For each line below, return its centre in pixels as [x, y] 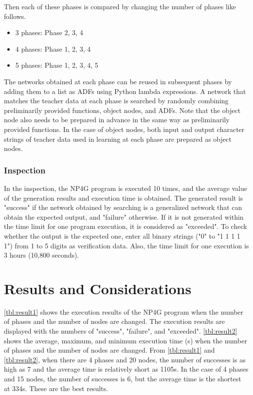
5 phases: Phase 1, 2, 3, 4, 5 [57, 65]
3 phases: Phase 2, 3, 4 [49, 32]
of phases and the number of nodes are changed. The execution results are [114, 321]
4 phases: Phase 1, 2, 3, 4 [53, 48]
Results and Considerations [98, 288]
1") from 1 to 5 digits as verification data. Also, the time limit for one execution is [126, 245]
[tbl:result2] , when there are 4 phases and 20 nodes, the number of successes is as [125, 359]
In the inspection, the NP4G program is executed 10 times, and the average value [126, 188]
